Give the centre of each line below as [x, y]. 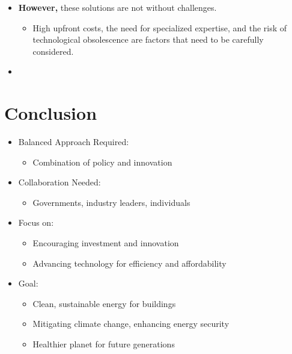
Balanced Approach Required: [74, 142]
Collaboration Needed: [59, 182]
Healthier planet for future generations [104, 344]
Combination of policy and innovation [102, 162]
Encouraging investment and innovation [106, 243]
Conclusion [51, 113]
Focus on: [36, 222]
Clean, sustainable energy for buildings [104, 303]
